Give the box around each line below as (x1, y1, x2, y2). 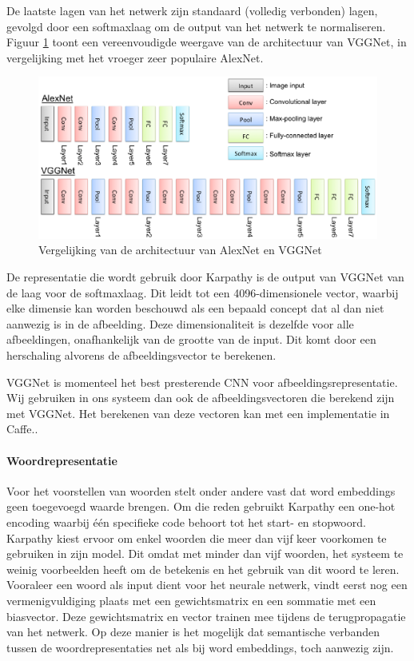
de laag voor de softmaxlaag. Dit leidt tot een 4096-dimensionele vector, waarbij (6, 284, 399, 301)
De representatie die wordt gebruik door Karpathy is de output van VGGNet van (6, 269, 404, 285)
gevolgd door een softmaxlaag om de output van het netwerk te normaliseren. (6, 18, 386, 34)
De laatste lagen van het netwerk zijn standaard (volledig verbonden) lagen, (6, 2, 378, 18)
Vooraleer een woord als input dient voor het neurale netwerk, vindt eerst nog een (6, 576, 408, 593)
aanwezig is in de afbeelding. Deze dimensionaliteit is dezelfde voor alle (6, 315, 354, 332)
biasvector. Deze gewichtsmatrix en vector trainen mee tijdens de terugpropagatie (6, 607, 406, 624)
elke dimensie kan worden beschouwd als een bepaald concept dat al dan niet (6, 300, 384, 317)
